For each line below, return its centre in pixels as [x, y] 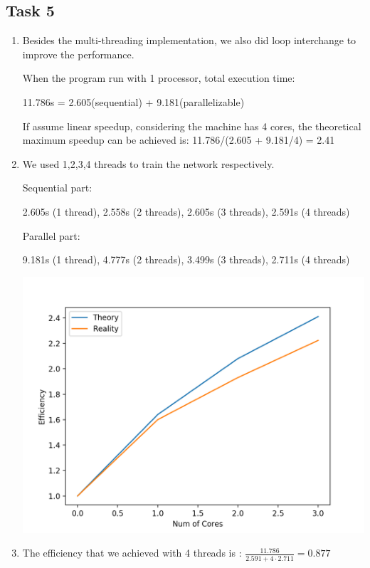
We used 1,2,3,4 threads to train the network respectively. [148, 163]
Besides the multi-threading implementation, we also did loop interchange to [189, 40]
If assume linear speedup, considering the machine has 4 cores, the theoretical [192, 126]
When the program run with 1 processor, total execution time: [159, 78]
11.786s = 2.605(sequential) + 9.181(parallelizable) [133, 101]
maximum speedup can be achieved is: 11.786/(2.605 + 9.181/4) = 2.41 [179, 140]
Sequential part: [57, 188]
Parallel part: [51, 235]
